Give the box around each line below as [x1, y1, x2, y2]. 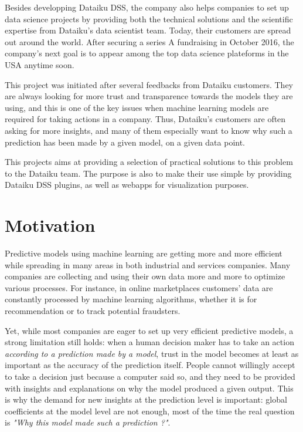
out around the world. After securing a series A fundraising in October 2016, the [5, 35, 294, 48]
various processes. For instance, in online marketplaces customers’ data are [5, 281, 273, 293]
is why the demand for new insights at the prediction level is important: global [5, 393, 287, 406]
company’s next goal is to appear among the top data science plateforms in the [5, 47, 289, 59]
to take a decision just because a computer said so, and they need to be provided [5, 370, 295, 382]
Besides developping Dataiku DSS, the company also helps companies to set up [5, 1, 289, 13]
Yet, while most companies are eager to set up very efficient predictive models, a [5, 324, 294, 336]
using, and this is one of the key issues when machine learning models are [5, 101, 269, 113]
